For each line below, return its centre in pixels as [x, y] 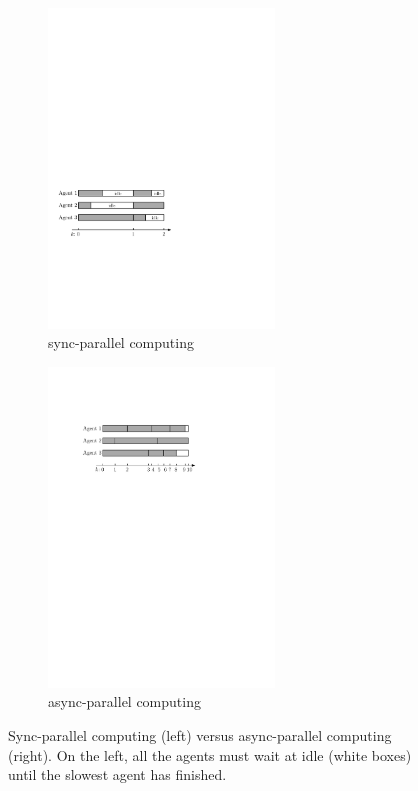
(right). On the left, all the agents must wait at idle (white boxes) [210, 754]
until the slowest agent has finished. [117, 774]
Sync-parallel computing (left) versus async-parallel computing [200, 735]
